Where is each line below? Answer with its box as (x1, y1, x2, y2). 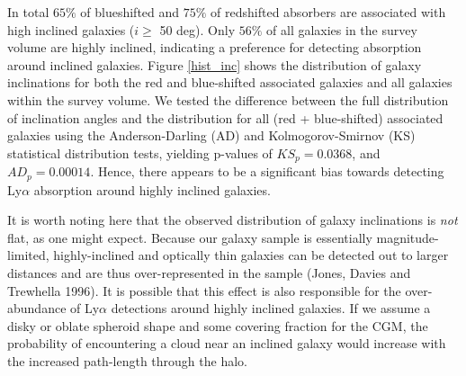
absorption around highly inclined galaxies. (33, 180, 271, 199)
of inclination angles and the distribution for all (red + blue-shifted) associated (7, 108, 444, 127)
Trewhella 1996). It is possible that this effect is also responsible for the (7, 281, 401, 300)
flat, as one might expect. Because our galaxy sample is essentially (7, 228, 372, 246)
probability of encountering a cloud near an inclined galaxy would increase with (7, 334, 446, 353)
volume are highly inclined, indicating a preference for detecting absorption (7, 38, 422, 57)
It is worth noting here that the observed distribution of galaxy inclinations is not (7, 210, 458, 229)
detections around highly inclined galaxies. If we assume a (111, 299, 431, 318)
